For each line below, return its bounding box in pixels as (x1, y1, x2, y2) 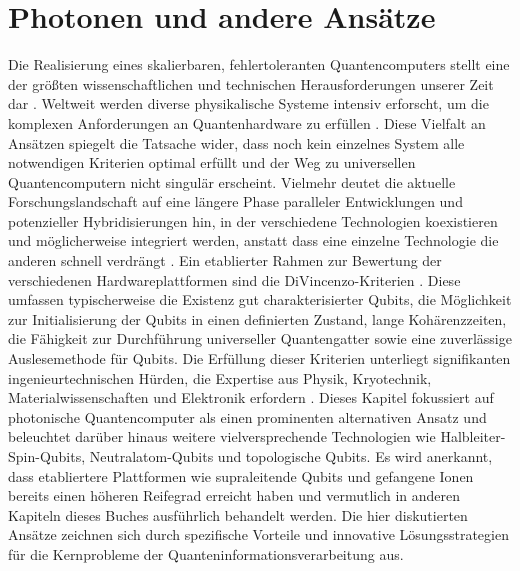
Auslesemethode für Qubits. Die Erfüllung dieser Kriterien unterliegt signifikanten (8, 348, 511, 369)
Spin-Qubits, (8, 446, 86, 466)
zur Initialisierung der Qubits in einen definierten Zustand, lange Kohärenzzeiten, (8, 308, 507, 329)
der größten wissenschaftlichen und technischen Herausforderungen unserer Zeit (8, 73, 494, 94)
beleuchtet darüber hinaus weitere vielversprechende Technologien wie (8, 426, 436, 447)
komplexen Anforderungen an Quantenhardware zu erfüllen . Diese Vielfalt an (8, 112, 486, 133)
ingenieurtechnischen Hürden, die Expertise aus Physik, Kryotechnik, (8, 367, 432, 388)
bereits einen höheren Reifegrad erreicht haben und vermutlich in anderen (8, 485, 461, 506)
